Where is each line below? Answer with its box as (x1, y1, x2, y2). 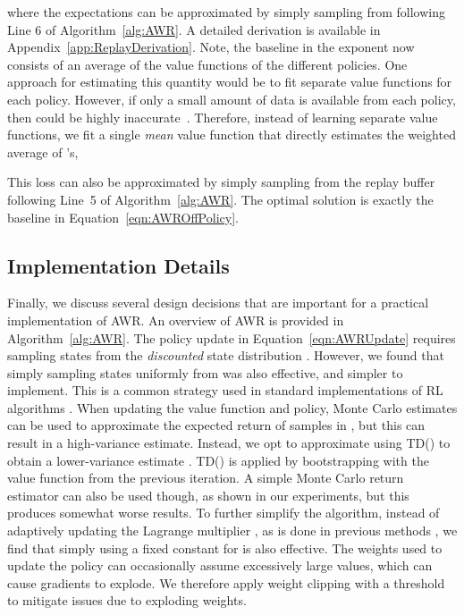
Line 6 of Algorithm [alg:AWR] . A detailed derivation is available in (7, 20, 381, 38)
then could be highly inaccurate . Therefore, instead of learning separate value (7, 107, 438, 126)
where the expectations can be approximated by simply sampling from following (7, 3, 445, 21)
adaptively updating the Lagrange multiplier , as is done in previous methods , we (7, 521, 458, 540)
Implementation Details (7, 251, 230, 279)
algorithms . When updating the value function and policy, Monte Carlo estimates (7, 398, 458, 417)
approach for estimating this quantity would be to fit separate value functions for (7, 72, 452, 91)
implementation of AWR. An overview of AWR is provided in (7, 310, 344, 329)
